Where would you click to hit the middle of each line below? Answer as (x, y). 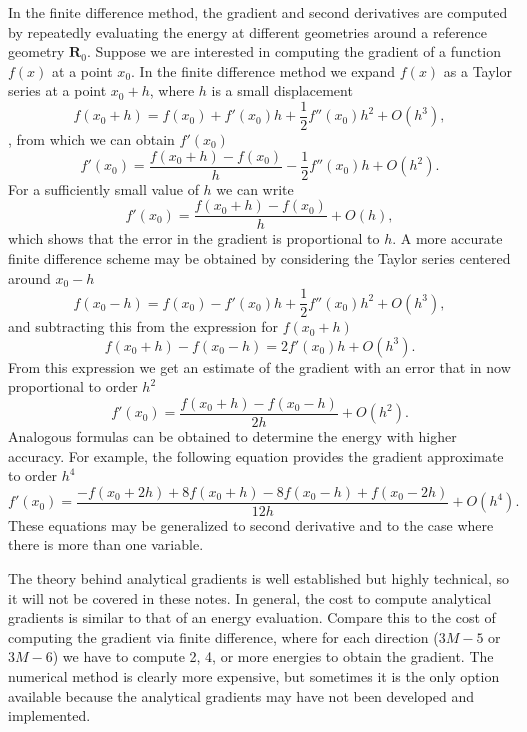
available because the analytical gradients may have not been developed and (241, 695)
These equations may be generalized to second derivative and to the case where (251, 524)
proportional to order (73, 386)
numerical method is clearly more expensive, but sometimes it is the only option (254, 676)
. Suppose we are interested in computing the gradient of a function (293, 51)
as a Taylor (477, 70)
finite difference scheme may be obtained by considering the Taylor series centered (259, 257)
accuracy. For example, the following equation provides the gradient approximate (256, 455)
